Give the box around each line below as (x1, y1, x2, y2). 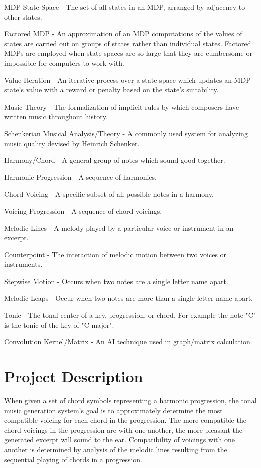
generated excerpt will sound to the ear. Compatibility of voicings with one (4, 434, 235, 445)
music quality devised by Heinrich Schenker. (4, 138, 140, 148)
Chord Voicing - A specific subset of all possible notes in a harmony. (4, 189, 214, 199)
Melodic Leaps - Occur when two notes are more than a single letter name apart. (4, 293, 253, 303)
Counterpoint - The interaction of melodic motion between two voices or (4, 249, 227, 259)
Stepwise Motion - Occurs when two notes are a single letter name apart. (4, 275, 228, 286)
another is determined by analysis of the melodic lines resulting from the (4, 444, 227, 454)
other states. (4, 11, 42, 22)
